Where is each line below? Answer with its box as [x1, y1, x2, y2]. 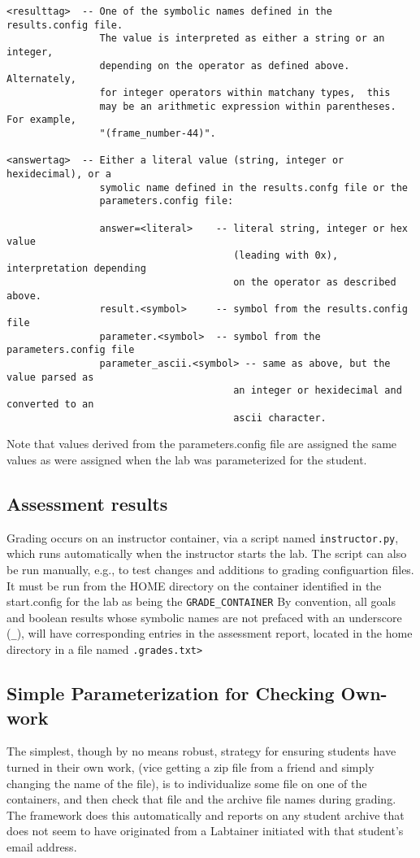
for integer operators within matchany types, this [99, 86, 391, 98]
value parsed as [6, 371, 94, 383]
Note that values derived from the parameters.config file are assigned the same [6, 435, 397, 452]
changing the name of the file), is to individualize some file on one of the [6, 774, 367, 791]
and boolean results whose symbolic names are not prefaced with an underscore [6, 608, 402, 625]
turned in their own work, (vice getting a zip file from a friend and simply [6, 758, 375, 775]
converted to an [6, 399, 94, 411]
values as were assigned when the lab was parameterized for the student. [6, 451, 367, 468]
